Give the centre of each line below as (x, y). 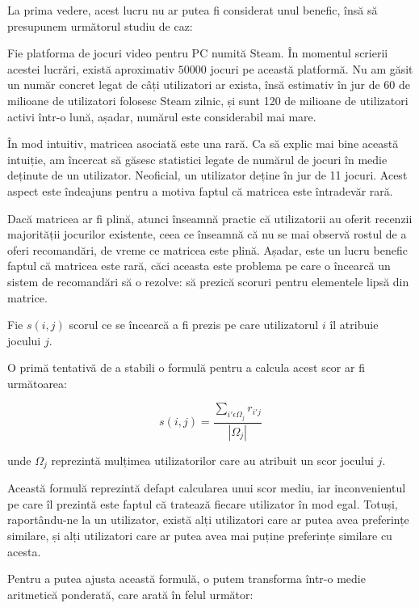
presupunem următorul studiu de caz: (100, 25)
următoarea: (37, 383)
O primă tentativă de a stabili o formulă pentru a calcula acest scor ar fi (186, 367)
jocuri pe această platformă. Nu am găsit (312, 68)
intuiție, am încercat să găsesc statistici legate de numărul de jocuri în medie (197, 159)
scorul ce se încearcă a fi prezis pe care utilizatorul (194, 325)
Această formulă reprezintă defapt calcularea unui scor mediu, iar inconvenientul (207, 488)
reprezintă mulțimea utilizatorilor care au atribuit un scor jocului (212, 460)
